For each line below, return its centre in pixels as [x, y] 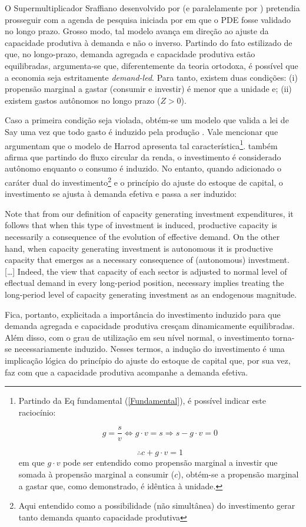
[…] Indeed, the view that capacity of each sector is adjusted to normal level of [146, 271]
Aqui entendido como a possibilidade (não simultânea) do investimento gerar [157, 505]
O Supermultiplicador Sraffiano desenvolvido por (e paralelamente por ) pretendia [152, 8]
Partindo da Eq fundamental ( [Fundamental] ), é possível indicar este [142, 401]
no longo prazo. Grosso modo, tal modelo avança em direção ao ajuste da [137, 31]
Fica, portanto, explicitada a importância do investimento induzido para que [143, 314]
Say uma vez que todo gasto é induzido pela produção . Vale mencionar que [142, 131]
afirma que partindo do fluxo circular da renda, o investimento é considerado [143, 157]
